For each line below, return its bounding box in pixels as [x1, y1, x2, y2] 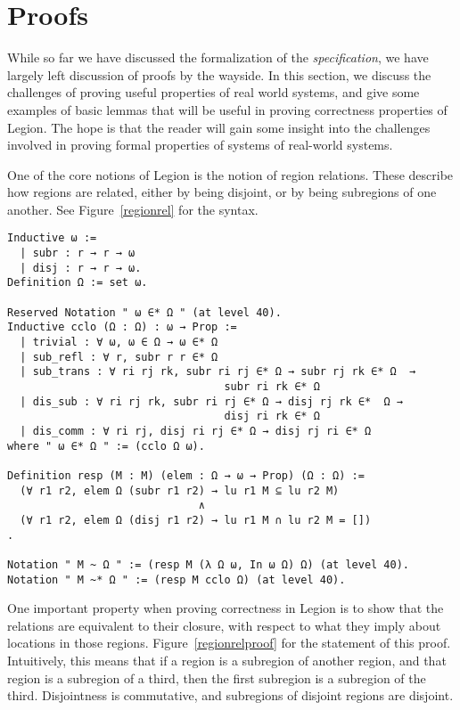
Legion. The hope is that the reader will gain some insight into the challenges [7, 118, 431, 136]
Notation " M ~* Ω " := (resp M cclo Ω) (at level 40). [7, 573, 346, 586]
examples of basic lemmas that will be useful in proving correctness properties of [7, 100, 448, 118]
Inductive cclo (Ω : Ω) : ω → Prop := [7, 321, 237, 334]
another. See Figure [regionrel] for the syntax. [7, 200, 259, 218]
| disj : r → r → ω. [20, 261, 142, 274]
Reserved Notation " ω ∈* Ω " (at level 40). [7, 306, 282, 319]
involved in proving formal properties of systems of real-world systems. [7, 135, 393, 154]
